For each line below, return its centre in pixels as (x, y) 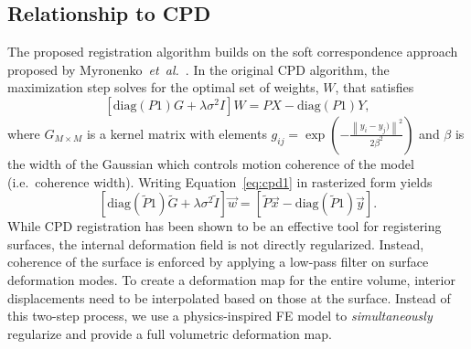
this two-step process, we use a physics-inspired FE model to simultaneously (220, 316)
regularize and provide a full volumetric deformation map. (170, 333)
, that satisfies (375, 87)
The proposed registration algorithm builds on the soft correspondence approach (233, 52)
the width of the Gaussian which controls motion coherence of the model (211, 163)
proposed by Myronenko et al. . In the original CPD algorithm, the (198, 69)
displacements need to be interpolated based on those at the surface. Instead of (229, 297)
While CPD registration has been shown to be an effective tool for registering (225, 226)
